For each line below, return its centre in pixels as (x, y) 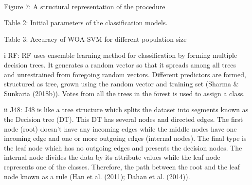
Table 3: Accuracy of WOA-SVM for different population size (95, 39)
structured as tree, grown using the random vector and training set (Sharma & (121, 84)
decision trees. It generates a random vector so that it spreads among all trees (120, 64)
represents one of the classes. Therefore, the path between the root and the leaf (122, 166)
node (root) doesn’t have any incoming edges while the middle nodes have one (120, 128)
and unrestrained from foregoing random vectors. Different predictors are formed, (125, 74)
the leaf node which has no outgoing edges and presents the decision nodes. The (123, 147)
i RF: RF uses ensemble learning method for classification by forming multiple (121, 55)
